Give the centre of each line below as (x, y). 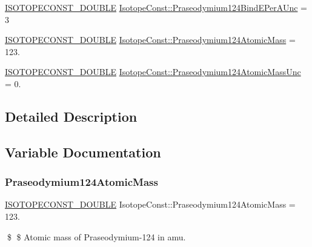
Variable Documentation (83, 152)
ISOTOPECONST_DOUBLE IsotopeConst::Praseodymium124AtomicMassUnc (153, 72)
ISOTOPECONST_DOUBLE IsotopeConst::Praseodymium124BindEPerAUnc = (156, 7)
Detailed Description (71, 116)
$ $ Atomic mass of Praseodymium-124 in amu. (96, 236)
